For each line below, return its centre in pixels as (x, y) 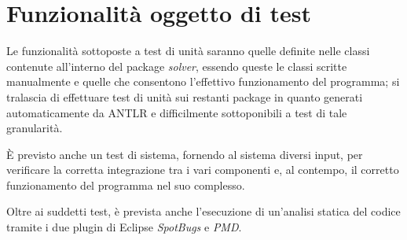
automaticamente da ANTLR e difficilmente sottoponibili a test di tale (177, 112)
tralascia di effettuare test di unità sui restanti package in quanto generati (185, 96)
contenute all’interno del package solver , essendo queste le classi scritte (177, 66)
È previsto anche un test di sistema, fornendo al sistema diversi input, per (185, 154)
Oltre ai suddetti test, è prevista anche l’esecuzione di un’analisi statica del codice (203, 211)
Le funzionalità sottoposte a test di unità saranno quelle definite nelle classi (188, 51)
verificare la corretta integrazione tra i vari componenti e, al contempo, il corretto (203, 170)
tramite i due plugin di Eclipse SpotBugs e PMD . (124, 227)
